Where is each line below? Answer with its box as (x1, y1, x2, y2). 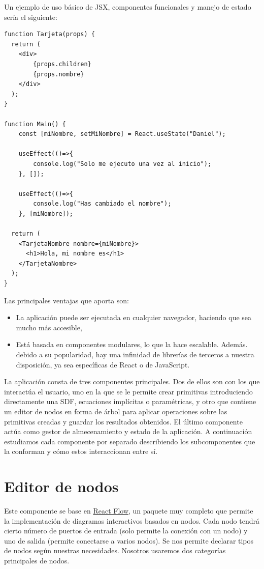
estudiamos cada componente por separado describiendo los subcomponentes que (4, 436, 255, 446)
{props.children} (33, 60, 91, 68)
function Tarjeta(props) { (4, 31, 95, 38)
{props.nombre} (33, 70, 84, 78)
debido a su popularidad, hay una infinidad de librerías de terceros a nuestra (16, 349, 254, 359)
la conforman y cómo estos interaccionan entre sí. (4, 446, 158, 457)
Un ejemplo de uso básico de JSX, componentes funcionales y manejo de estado (4, 2, 251, 12)
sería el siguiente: (4, 11, 57, 22)
